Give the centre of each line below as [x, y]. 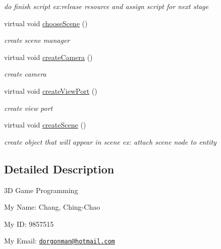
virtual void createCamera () [48, 57]
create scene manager [37, 40]
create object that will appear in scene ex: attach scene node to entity [110, 141]
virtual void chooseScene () [46, 23]
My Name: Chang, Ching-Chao [52, 207]
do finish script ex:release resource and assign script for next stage [106, 6]
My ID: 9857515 [29, 224]
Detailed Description [59, 169]
